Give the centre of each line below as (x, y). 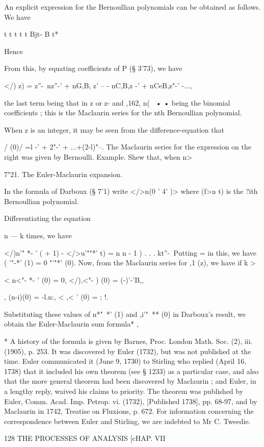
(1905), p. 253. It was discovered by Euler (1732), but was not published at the (128, 351)
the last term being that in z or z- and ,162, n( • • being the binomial (117, 102)
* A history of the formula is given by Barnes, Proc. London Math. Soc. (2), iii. (128, 341)
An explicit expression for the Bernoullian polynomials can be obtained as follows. (133, 7)
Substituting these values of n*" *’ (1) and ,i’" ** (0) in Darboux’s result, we (125, 314)
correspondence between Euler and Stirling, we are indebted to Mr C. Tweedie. (127, 421)
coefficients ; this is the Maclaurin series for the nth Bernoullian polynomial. (123, 113)
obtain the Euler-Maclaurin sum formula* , (71, 324)
